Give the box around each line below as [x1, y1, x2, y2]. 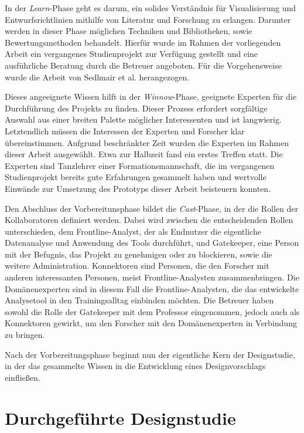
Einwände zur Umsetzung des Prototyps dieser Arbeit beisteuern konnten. [5, 182, 271, 194]
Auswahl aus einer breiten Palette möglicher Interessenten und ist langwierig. [5, 113, 282, 126]
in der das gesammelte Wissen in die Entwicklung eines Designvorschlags [5, 360, 266, 372]
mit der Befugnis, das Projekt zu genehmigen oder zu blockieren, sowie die [5, 248, 272, 260]
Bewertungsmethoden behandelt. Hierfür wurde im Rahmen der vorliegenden [5, 36, 281, 48]
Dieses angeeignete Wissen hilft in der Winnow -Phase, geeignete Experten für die [5, 90, 296, 103]
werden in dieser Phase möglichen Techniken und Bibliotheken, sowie [5, 25, 252, 37]
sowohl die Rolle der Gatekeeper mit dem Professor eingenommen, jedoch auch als [5, 305, 300, 317]
